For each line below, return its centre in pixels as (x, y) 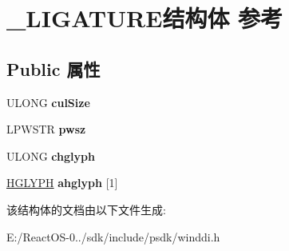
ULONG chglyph (51, 155)
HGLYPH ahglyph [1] (62, 183)
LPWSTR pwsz (46, 129)
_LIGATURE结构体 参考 (145, 18)
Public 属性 (53, 68)
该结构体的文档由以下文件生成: (86, 209)
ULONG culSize (48, 102)
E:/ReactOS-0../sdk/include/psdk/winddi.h (113, 236)
